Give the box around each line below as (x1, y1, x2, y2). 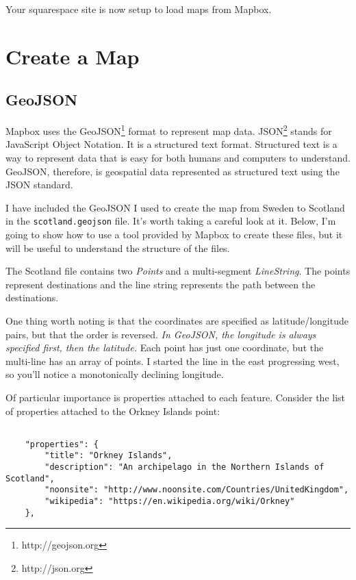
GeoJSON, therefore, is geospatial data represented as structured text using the (5, 164, 340, 178)
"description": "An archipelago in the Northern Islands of (44, 462, 325, 472)
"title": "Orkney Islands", (44, 451, 173, 461)
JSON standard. (5, 177, 73, 192)
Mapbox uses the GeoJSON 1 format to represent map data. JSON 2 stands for (5, 122, 332, 138)
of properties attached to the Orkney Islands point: (5, 403, 220, 418)
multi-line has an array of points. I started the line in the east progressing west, (5, 353, 340, 368)
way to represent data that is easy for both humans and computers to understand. (5, 151, 351, 165)
